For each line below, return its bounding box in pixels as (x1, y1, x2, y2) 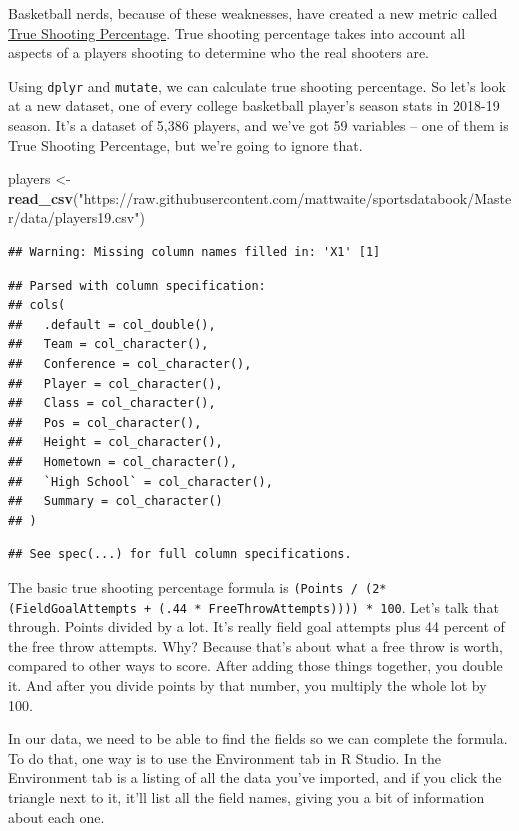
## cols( (8, 298, 66, 313)
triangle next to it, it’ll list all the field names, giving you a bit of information (8, 786, 485, 807)
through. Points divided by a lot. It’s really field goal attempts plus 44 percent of (8, 616, 505, 637)
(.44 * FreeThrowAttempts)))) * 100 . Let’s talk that (158, 596, 499, 617)
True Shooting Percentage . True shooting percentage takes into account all (8, 22, 466, 43)
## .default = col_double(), (8, 317, 216, 332)
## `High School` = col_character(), (8, 474, 273, 489)
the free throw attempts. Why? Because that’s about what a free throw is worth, (8, 635, 503, 656)
